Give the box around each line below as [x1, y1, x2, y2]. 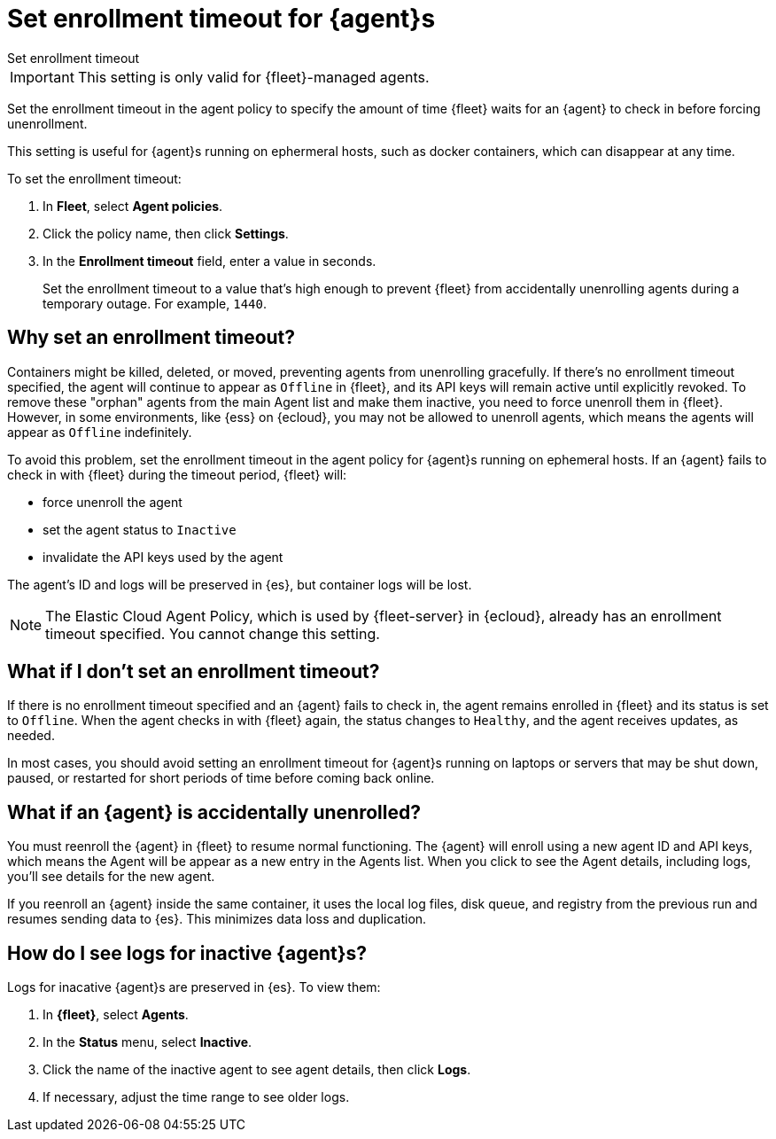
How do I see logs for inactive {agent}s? [7, 941, 368, 964]
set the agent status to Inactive [43, 521, 237, 537]
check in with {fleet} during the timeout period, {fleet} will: [7, 466, 347, 482]
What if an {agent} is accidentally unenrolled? [7, 800, 421, 823]
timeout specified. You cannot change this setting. [45, 624, 380, 643]
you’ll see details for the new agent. [7, 869, 215, 885]
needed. [7, 728, 55, 744]
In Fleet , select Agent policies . [43, 198, 223, 214]
